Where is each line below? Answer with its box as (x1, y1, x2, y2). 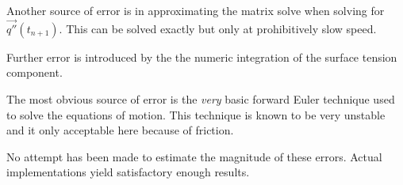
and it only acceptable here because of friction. (6, 122, 234, 138)
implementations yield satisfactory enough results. (6, 164, 250, 180)
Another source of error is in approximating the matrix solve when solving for (6, 2, 385, 18)
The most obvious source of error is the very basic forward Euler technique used (6, 91, 395, 107)
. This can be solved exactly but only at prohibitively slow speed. (59, 20, 377, 36)
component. (6, 64, 63, 81)
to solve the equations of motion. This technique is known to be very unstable (6, 106, 386, 123)
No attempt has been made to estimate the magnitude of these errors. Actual (6, 148, 382, 164)
